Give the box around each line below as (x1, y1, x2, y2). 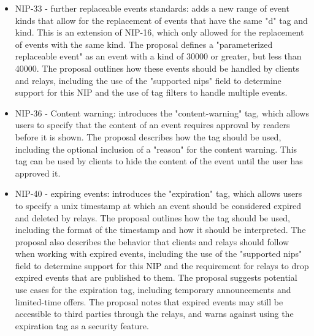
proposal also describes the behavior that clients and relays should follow (15, 235, 289, 248)
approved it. (15, 166, 61, 179)
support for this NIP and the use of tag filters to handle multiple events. (15, 86, 288, 99)
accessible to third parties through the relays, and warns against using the (15, 307, 294, 320)
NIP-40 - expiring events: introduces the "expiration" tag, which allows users (15, 187, 302, 200)
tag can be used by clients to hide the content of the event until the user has (15, 155, 303, 167)
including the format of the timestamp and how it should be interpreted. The (15, 223, 306, 236)
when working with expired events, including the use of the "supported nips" (15, 247, 302, 260)
